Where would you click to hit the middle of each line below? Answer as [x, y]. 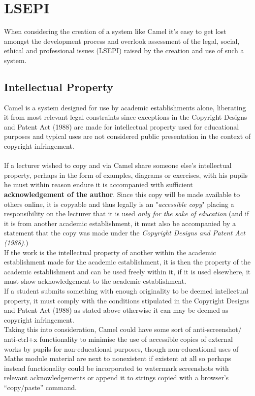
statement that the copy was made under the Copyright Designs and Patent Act [125, 233]
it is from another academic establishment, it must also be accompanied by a [120, 223]
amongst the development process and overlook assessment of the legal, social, [122, 41]
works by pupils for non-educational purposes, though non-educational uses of [121, 348]
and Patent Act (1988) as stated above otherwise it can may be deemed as [116, 310]
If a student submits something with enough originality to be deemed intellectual [126, 290]
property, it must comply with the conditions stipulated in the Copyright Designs [127, 300]
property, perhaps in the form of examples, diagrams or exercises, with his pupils [126, 175]
